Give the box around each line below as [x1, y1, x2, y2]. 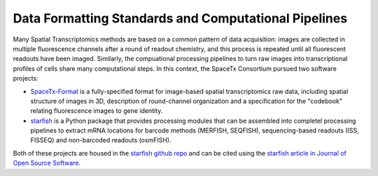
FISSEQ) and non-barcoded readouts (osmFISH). [30, 136, 171, 144]
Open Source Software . [13, 158, 80, 168]
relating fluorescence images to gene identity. [30, 107, 163, 115]
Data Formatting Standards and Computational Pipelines [13, 11, 348, 26]
